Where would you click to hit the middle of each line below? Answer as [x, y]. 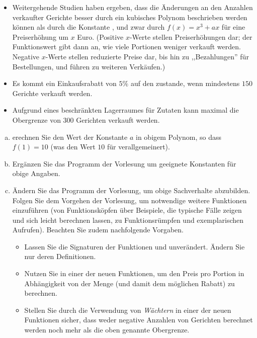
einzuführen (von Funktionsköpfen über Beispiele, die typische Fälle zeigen [127, 210]
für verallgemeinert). [138, 147]
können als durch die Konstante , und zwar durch [89, 27]
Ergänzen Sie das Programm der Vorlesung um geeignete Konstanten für [124, 163]
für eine [233, 27]
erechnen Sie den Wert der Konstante [70, 137]
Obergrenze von [36, 119]
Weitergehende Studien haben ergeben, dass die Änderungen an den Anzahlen [133, 7]
